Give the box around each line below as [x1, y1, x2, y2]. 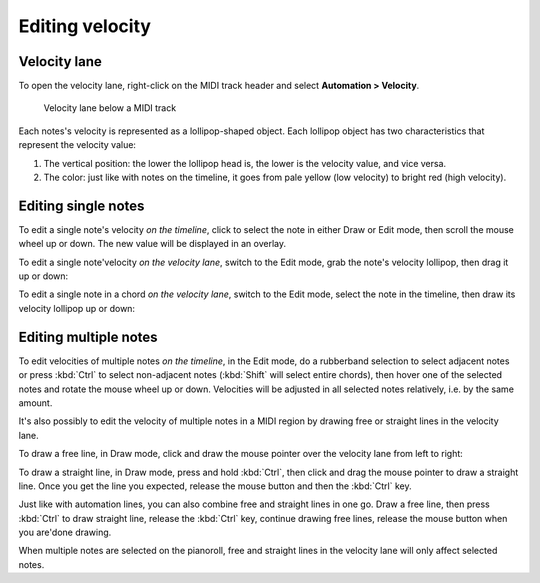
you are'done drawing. [18, 526, 112, 539]
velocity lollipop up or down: [18, 302, 135, 314]
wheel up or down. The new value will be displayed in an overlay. [18, 238, 287, 250]
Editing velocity [18, 15, 152, 37]
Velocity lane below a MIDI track [43, 102, 177, 114]
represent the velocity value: [18, 139, 137, 151]
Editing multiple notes [18, 328, 159, 345]
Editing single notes [18, 197, 145, 214]
